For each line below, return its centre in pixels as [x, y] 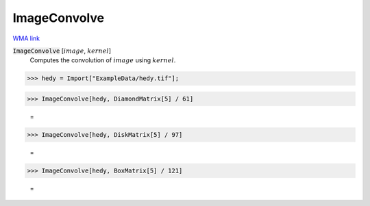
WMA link [26, 38]
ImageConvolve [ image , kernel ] [62, 51]
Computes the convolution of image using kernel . [103, 60]
